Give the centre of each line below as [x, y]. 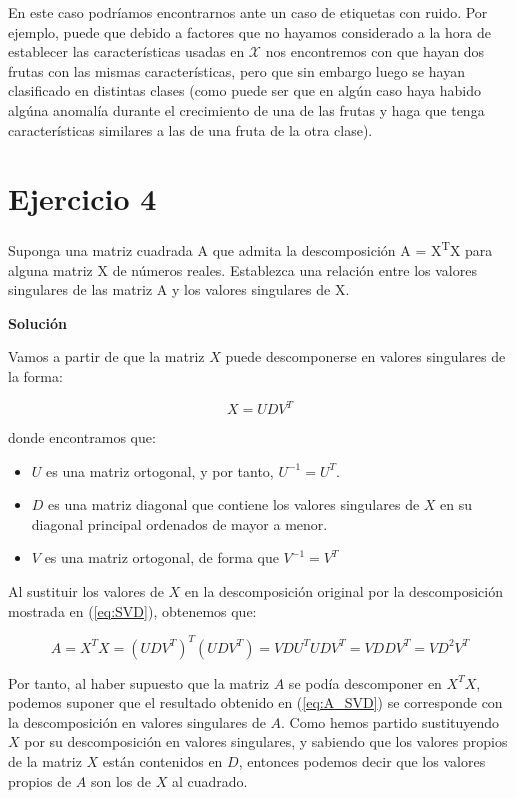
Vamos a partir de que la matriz [106, 356]
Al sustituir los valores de [86, 590]
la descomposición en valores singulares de [137, 721]
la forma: [35, 375]
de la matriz [45, 761]
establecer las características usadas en [126, 51]
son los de [120, 780]
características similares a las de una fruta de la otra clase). [190, 129]
